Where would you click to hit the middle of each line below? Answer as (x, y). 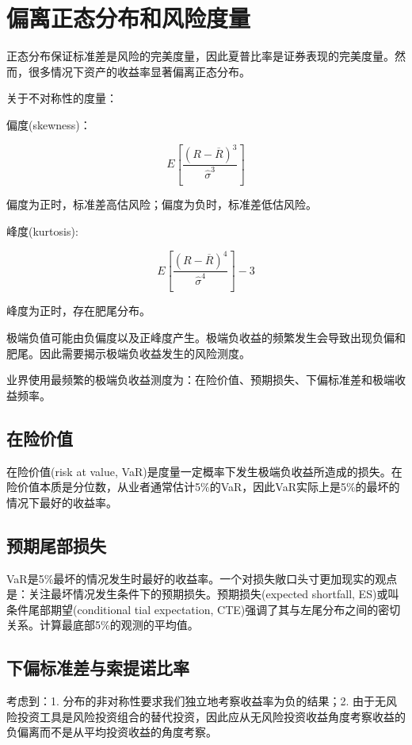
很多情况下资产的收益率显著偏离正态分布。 (139, 71)
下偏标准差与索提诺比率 (98, 668)
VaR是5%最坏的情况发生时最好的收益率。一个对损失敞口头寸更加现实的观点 (202, 578)
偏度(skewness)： (49, 124)
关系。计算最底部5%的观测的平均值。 (103, 625)
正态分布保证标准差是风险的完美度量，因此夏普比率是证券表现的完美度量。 (200, 56)
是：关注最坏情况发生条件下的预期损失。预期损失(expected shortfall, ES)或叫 (203, 594)
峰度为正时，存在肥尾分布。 (78, 311)
